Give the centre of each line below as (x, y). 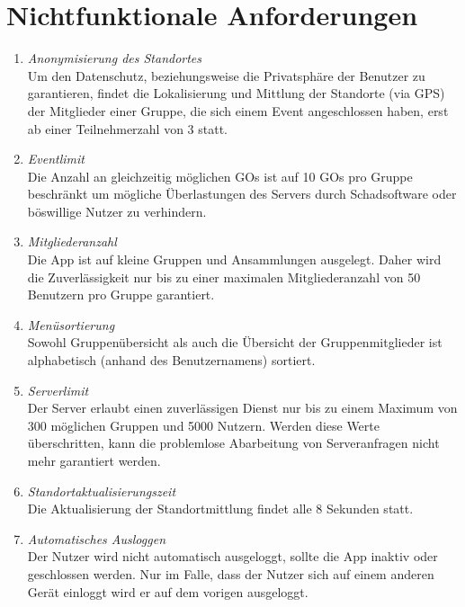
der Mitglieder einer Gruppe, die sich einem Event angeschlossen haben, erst (238, 110)
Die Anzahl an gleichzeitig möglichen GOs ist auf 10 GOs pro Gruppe (220, 176)
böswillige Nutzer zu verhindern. (117, 211)
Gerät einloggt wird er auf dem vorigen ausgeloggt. (168, 591)
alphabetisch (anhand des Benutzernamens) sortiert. (171, 360)
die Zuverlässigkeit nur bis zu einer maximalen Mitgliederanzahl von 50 (224, 277)
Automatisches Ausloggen (96, 538)
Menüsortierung (71, 324)
